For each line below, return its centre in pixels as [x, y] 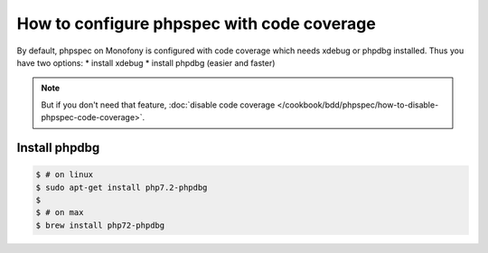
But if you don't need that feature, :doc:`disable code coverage [158, 105]
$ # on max [60, 213]
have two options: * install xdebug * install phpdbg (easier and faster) [146, 62]
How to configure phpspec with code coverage [197, 23]
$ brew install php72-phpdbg [100, 225]
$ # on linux [65, 175]
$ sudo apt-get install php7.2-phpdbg [122, 187]
